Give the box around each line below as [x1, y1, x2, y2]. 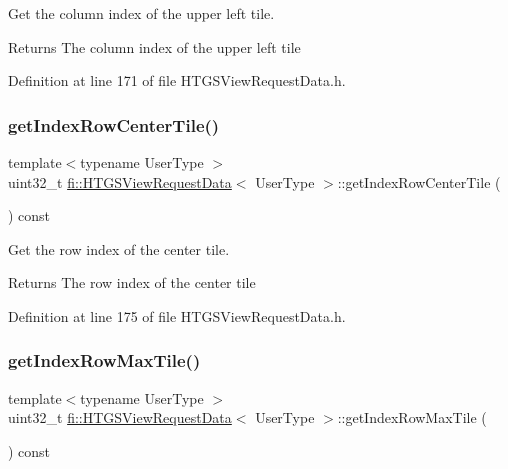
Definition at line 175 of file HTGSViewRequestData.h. [8, 305, 346, 326]
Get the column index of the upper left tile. [8, 3, 275, 23]
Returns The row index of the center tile [8, 272, 256, 293]
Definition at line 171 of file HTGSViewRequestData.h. [8, 70, 346, 91]
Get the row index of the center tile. [8, 238, 230, 259]
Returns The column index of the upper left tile [8, 36, 301, 57]
